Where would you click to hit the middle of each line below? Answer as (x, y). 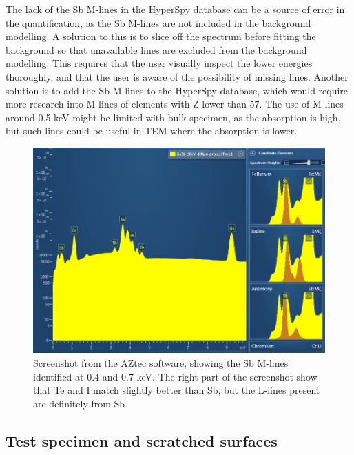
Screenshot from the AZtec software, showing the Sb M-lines (161, 362)
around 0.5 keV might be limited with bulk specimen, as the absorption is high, (173, 117)
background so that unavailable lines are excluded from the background (156, 49)
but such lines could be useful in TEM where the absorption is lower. (152, 131)
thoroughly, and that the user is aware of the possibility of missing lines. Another (177, 76)
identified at (59, 376)
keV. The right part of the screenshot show (227, 376)
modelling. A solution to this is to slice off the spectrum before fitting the (161, 36)
